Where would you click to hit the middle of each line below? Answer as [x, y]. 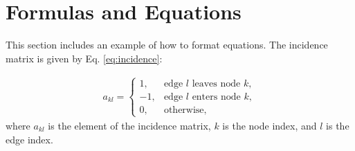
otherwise [184, 110]
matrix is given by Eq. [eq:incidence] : [84, 58]
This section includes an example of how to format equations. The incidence [167, 45]
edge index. [29, 139]
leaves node [216, 83]
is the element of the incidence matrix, [129, 125]
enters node [216, 97]
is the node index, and [270, 125]
